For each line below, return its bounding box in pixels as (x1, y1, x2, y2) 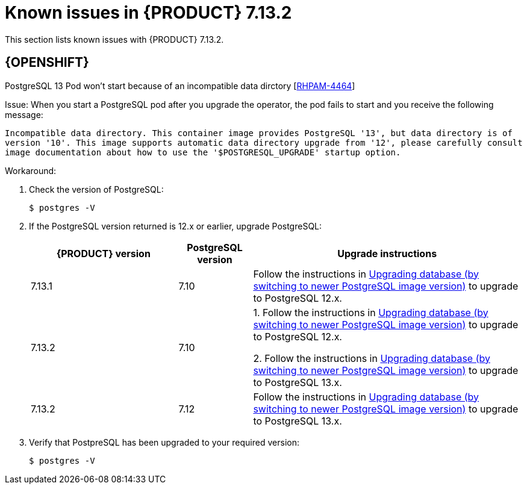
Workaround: (5, 165, 57, 176)
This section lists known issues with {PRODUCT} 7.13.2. (5, 34, 224, 45)
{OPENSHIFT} (5, 55, 89, 70)
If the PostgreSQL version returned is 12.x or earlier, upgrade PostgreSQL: (29, 220, 322, 231)
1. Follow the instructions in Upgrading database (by (253, 306, 488, 319)
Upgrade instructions (337, 247, 437, 260)
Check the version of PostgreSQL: (29, 184, 164, 195)
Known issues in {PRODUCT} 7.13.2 (5, 2, 292, 23)
